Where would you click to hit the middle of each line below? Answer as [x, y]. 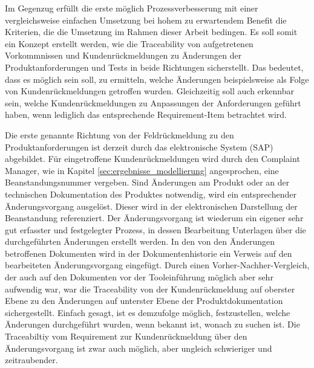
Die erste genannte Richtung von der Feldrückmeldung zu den [119, 134]
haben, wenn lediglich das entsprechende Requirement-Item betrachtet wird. [146, 115]
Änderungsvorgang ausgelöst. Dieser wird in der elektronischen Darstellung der [151, 206]
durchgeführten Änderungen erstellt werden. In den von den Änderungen [140, 241]
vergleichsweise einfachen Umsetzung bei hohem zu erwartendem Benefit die [146, 20]
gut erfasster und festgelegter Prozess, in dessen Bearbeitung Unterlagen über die [155, 229]
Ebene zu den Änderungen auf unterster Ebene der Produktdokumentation [144, 301]
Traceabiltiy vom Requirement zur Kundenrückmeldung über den [126, 336]
